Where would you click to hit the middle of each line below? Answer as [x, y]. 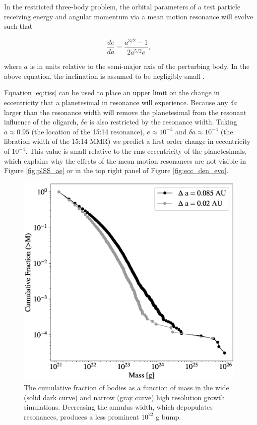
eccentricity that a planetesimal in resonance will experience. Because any [116, 102]
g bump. [168, 416]
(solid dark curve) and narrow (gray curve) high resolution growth [125, 397]
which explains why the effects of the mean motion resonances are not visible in [125, 160]
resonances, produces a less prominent [82, 416]
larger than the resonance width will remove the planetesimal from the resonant [125, 112]
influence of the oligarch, [41, 122]
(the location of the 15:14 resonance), [88, 131]
